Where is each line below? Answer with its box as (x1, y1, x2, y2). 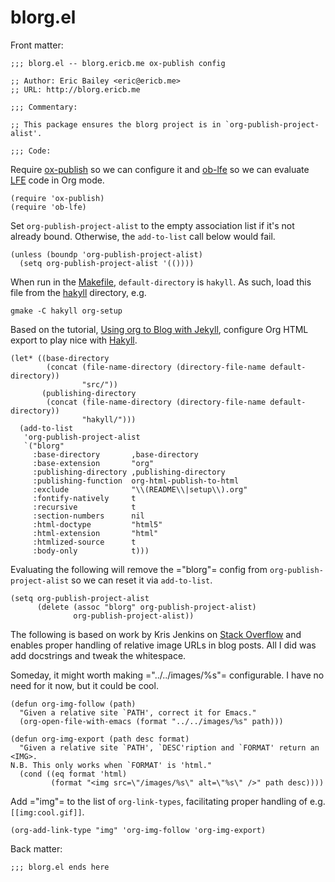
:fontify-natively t (32, 493, 137, 503)
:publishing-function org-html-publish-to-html (32, 476, 240, 486)
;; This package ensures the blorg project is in (10, 119, 222, 130)
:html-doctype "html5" (32, 519, 163, 530)
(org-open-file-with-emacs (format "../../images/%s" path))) (19, 716, 284, 726)
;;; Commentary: (10, 102, 78, 112)
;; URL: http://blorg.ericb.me (10, 84, 141, 95)
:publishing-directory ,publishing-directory (32, 467, 226, 477)
